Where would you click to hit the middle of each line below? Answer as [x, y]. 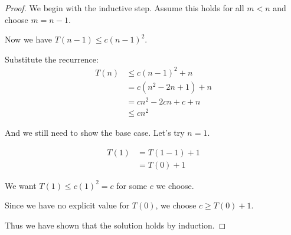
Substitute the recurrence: [52, 59]
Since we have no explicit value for [67, 205]
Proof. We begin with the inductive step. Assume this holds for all [125, 8]
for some [132, 185]
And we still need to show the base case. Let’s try [95, 133]
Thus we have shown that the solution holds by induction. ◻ [115, 225]
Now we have [29, 39]
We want [21, 185]
